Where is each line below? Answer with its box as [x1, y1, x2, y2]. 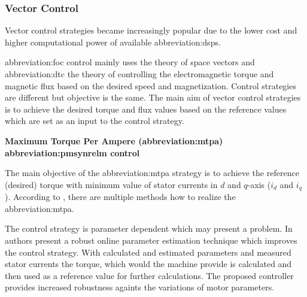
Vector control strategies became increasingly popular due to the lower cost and [5, 24, 297, 37]
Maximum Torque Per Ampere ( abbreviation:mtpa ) [5, 134, 223, 147]
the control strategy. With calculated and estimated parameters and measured [5, 246, 291, 258]
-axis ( [247, 178, 271, 190]
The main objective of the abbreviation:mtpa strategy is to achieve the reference [5, 166, 299, 179]
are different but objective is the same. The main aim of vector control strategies [5, 91, 301, 104]
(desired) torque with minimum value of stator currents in [5, 178, 218, 190]
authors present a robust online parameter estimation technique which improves [5, 234, 297, 246]
